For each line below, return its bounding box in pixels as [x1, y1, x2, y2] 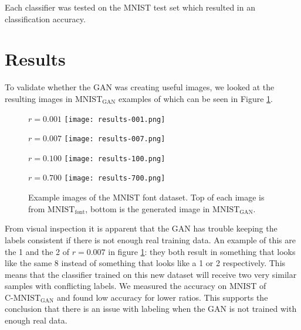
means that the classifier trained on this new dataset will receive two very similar [5, 268, 297, 280]
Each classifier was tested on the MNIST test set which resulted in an [5, 1, 255, 13]
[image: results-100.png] [64, 154, 165, 163]
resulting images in [5, 92, 73, 104]
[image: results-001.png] [64, 115, 165, 124]
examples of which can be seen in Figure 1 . [119, 92, 273, 104]
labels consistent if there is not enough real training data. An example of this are [5, 233, 296, 246]
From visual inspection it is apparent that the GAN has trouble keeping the [5, 222, 278, 234]
